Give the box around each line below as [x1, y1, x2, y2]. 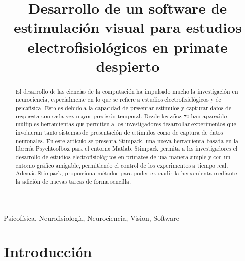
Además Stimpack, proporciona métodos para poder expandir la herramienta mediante [15, 169, 237, 177]
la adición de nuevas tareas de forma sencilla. [15, 177, 131, 185]
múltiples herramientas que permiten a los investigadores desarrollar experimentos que [15, 120, 236, 128]
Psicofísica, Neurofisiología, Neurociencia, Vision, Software [4, 212, 179, 223]
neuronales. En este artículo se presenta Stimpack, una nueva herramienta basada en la [15, 136, 238, 145]
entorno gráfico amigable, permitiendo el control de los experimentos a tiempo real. [15, 161, 228, 169]
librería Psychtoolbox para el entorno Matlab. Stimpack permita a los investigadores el [15, 145, 238, 153]
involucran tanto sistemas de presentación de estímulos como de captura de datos [15, 128, 223, 137]
